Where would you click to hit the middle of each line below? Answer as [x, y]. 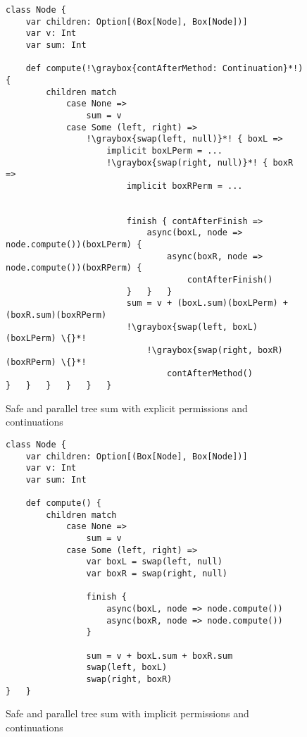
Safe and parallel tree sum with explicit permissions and [127, 408]
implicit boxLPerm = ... [164, 150]
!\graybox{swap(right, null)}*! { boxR [200, 162]
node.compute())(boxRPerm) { [74, 268]
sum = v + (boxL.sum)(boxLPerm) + [207, 303]
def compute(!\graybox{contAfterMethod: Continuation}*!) [164, 69]
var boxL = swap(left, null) [154, 562]
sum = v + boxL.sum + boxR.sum [159, 656]
